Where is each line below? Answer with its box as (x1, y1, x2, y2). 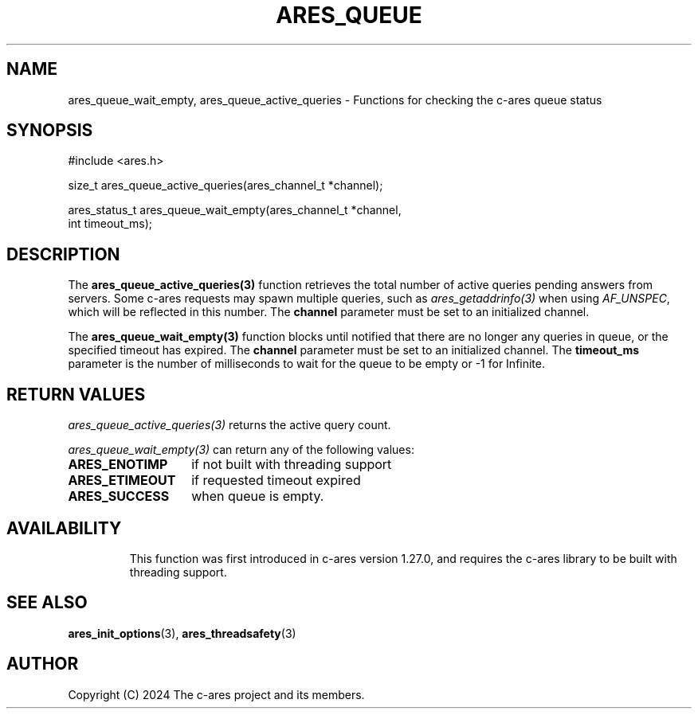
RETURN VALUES (6, 384, 146, 404)
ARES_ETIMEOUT (68, 472, 176, 489)
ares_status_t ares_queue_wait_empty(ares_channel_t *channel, (68, 203, 402, 217)
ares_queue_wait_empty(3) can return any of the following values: (68, 443, 414, 457)
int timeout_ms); (68, 217, 153, 231)
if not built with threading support (191, 456, 392, 473)
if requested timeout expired (191, 472, 361, 489)
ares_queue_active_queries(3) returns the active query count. (68, 418, 391, 432)
